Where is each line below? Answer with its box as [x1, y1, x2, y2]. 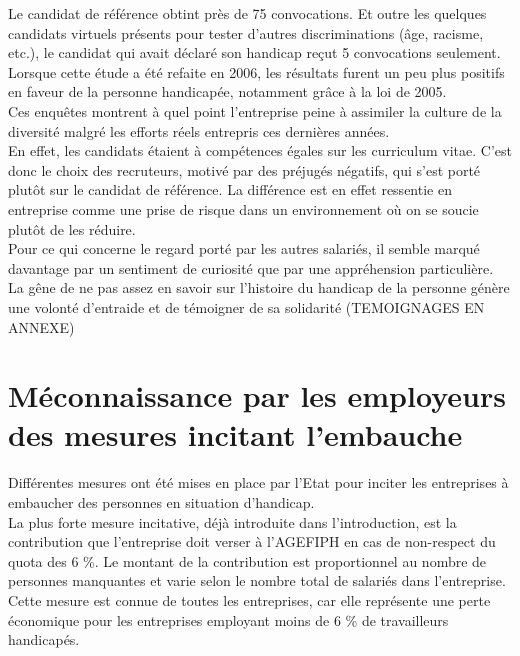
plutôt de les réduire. [8, 218, 136, 239]
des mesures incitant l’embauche [8, 414, 463, 455]
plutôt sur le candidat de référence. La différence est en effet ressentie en [8, 179, 452, 200]
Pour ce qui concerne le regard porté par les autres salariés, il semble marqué [8, 238, 480, 259]
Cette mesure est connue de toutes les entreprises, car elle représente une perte [8, 589, 491, 610]
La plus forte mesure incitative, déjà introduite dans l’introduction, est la [8, 511, 457, 532]
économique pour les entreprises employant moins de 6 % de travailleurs [8, 609, 449, 630]
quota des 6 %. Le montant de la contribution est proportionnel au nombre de [8, 550, 487, 571]
